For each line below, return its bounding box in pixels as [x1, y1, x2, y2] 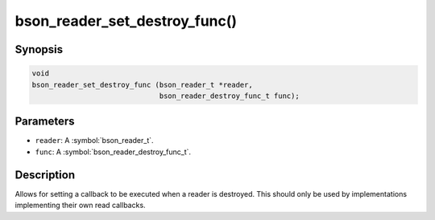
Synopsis [14, 43, 64, 56]
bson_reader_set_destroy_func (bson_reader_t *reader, [31, 80, 253, 89]
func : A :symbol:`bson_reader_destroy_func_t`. [35, 147, 192, 157]
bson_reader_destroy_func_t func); [159, 91, 300, 100]
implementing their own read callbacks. [14, 201, 146, 210]
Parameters [14, 115, 75, 128]
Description [14, 168, 76, 181]
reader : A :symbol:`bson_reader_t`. [35, 136, 154, 145]
